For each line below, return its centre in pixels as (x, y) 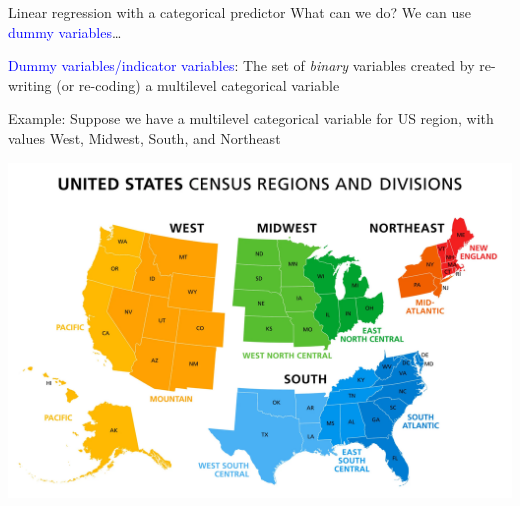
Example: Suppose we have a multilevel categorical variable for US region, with (251, 118)
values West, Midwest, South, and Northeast (144, 137)
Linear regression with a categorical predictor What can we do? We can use (240, 12)
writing (30, 84)
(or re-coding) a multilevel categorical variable (198, 84)
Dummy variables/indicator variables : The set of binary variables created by (241, 65)
